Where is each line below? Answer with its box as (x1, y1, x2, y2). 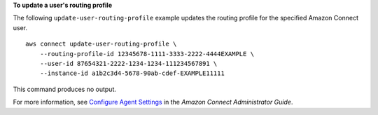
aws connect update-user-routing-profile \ (25, 40, 177, 48)
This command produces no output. (13, 85, 117, 93)
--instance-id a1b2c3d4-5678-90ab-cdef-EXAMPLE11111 (39, 69, 225, 77)
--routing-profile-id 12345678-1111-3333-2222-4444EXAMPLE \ (39, 50, 255, 57)
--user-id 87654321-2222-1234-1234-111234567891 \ (39, 60, 218, 67)
